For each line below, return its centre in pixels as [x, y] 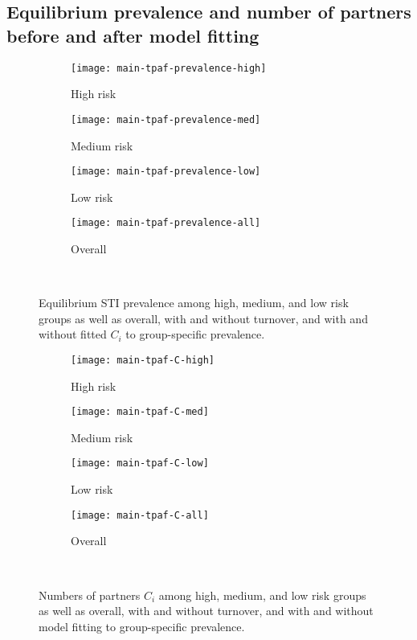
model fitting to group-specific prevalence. [142, 626]
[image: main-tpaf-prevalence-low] [166, 172]
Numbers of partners [90, 595]
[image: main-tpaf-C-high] [143, 360]
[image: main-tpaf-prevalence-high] [169, 68]
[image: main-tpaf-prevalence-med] [166, 119]
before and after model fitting [133, 35]
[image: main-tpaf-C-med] [140, 412]
